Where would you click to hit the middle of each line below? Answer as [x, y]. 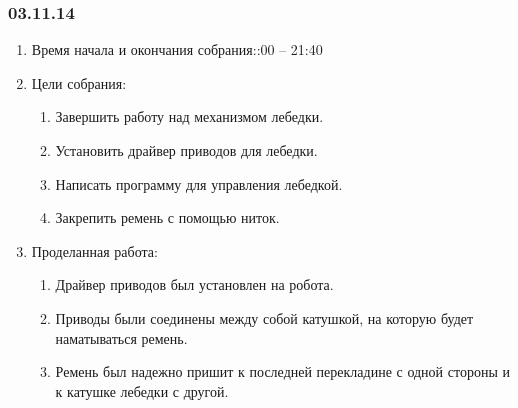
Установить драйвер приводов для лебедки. [186, 150]
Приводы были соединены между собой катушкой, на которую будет [264, 317]
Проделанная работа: [94, 250]
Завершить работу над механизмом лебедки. [189, 116]
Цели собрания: [79, 82]
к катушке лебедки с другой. [142, 390]
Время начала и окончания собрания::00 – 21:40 [177, 49]
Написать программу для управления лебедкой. [199, 183]
